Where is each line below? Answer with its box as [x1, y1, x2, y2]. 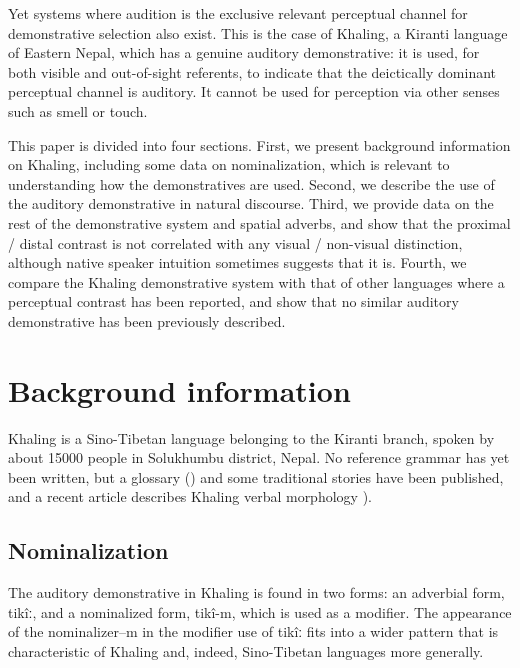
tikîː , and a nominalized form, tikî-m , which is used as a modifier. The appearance [8, 601, 512, 622]
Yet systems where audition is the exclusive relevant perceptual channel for [8, 3, 468, 23]
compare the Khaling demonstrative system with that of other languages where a [8, 271, 505, 292]
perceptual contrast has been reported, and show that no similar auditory [8, 291, 459, 312]
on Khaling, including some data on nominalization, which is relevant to [8, 154, 450, 175]
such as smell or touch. [8, 100, 148, 121]
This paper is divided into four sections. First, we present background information [8, 134, 511, 155]
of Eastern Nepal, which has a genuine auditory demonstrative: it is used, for [8, 42, 480, 63]
